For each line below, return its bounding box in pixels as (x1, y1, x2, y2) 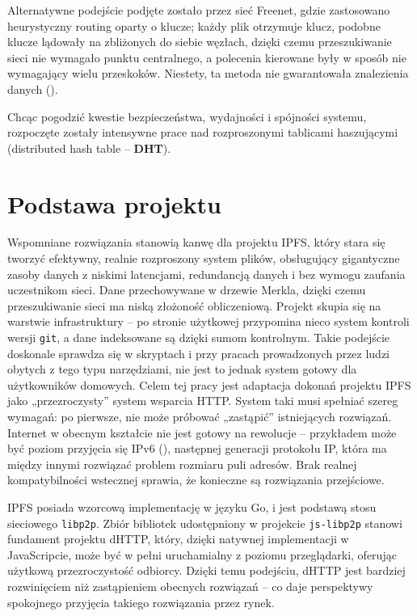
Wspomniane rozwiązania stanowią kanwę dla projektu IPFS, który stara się (7, 234, 385, 251)
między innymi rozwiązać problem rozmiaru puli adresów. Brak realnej (7, 455, 357, 472)
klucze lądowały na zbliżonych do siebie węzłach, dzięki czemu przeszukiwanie (7, 33, 392, 50)
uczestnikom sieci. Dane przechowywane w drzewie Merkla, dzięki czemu (7, 281, 366, 298)
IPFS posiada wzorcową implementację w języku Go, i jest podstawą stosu (7, 499, 377, 516)
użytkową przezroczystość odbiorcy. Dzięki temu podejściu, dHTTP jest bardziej (7, 562, 406, 579)
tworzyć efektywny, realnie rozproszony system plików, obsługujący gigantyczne (7, 250, 400, 267)
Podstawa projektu (7, 187, 221, 220)
